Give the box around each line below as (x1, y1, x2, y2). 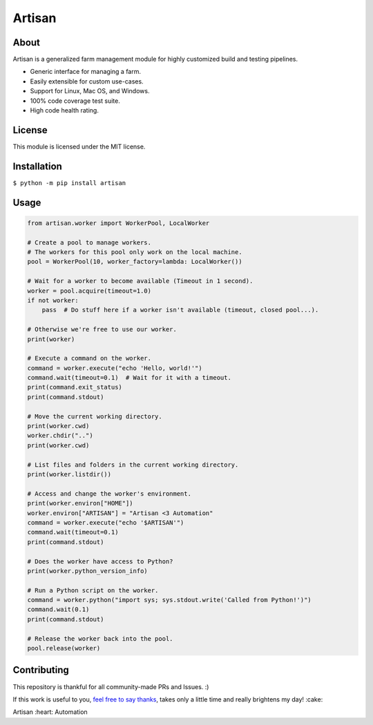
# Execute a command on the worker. (27, 354, 152, 362)
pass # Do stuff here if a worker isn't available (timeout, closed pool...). (41, 306, 319, 314)
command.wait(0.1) (27, 606, 90, 614)
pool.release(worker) (27, 644, 101, 652)
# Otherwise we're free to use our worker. (27, 325, 178, 333)
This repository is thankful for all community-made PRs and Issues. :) (12, 682, 209, 690)
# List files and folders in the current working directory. (27, 461, 239, 469)
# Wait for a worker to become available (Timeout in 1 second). (27, 277, 254, 285)
